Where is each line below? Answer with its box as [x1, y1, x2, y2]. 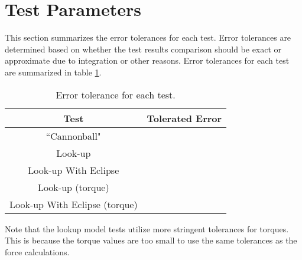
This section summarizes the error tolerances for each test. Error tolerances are [5, 31, 291, 44]
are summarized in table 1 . [5, 65, 102, 78]
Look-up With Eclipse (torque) [9, 197, 138, 211]
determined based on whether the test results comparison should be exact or [5, 42, 282, 55]
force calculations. [5, 245, 70, 258]
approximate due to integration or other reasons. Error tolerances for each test [5, 54, 290, 67]
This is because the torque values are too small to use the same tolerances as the [5, 234, 297, 246]
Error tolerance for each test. [56, 87, 176, 101]
